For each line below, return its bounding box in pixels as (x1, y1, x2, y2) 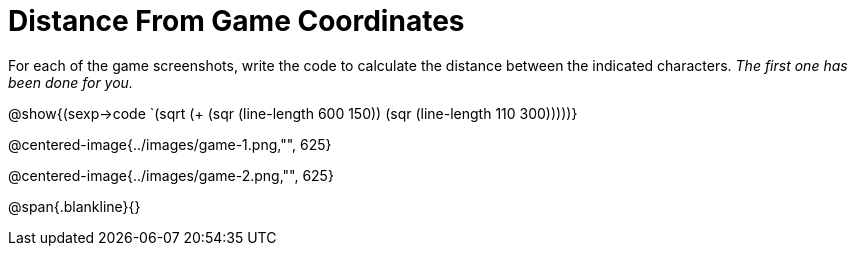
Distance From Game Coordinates (8, 4, 465, 38)
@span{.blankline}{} (8, 197, 141, 215)
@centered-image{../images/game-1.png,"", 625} (8, 135, 332, 153)
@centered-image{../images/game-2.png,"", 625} (8, 166, 334, 184)
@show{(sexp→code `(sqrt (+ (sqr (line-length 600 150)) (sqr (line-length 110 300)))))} (8, 104, 578, 122)
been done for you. (8, 73, 133, 91)
